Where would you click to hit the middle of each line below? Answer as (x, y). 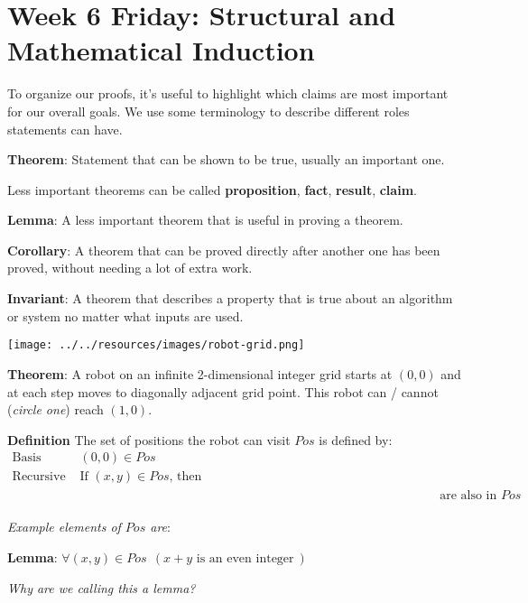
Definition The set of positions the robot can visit (149, 439)
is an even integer (245, 558)
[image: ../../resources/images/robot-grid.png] (156, 345)
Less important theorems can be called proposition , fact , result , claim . (212, 189)
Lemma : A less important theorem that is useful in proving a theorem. (205, 220)
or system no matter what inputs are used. (125, 315)
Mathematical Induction (161, 50)
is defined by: (356, 439)
